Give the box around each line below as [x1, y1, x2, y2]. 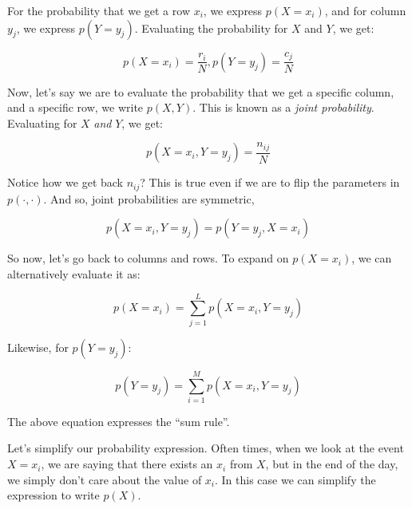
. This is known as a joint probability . [192, 99, 374, 116]
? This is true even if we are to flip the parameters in [140, 174, 400, 191]
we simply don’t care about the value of [7, 471, 202, 487]
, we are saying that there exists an [41, 456, 213, 472]
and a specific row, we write [7, 99, 144, 116]
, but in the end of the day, [265, 456, 398, 472]
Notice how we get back [7, 174, 124, 191]
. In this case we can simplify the [215, 471, 376, 487]
